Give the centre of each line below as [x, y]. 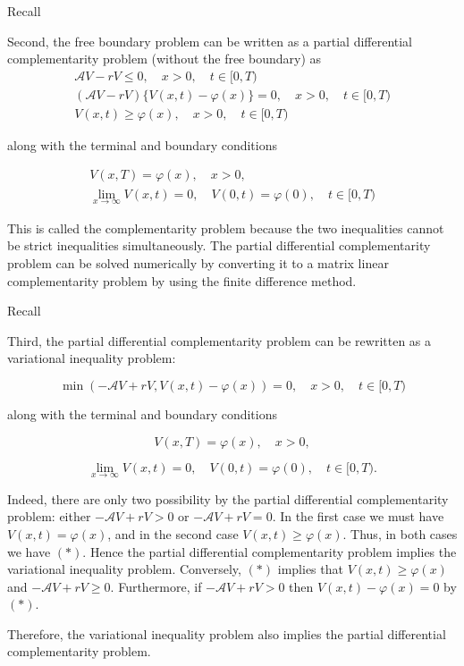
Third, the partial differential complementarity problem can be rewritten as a [219, 340]
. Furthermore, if [156, 586]
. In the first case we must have [358, 516]
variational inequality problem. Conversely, [124, 569]
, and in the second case [173, 533]
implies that [310, 569]
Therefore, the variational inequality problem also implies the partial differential [227, 633]
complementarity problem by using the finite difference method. [182, 280]
